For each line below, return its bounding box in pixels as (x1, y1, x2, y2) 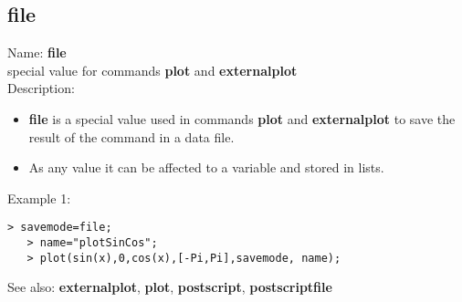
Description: (7, 78, 75, 98)
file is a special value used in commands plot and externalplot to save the (28, 109, 456, 128)
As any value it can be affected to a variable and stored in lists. (28, 158, 384, 177)
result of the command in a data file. (28, 127, 235, 146)
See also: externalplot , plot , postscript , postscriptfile (7, 277, 332, 297)
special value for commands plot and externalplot (7, 60, 298, 79)
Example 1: (7, 188, 71, 207)
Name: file (7, 43, 67, 62)
